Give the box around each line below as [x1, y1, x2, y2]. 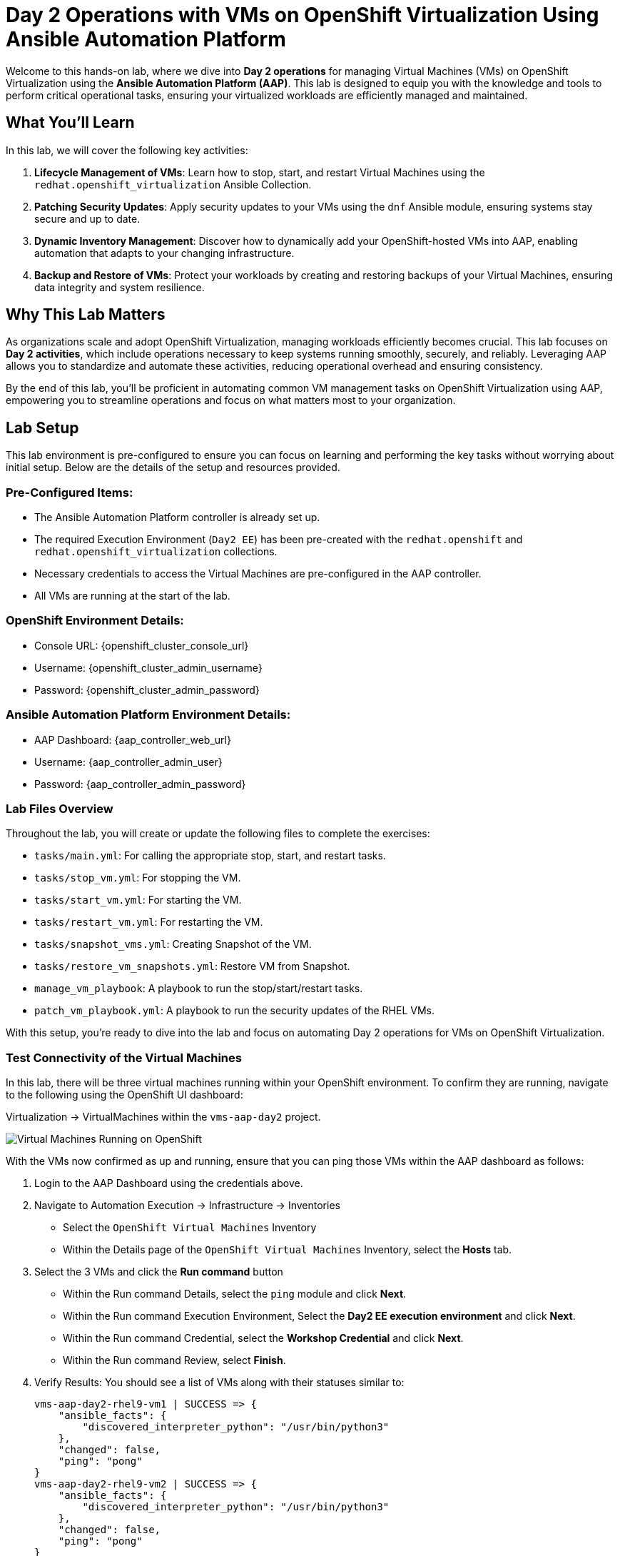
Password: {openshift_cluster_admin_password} [34, 683, 260, 696]
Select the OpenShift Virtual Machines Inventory [63, 1221, 317, 1234]
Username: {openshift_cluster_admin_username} [34, 661, 263, 674]
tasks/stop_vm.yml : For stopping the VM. [34, 872, 241, 884]
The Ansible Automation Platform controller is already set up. [34, 511, 320, 524]
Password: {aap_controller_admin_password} [34, 777, 246, 790]
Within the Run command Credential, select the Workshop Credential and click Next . [63, 1332, 464, 1345]
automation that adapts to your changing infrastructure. [34, 246, 295, 259]
